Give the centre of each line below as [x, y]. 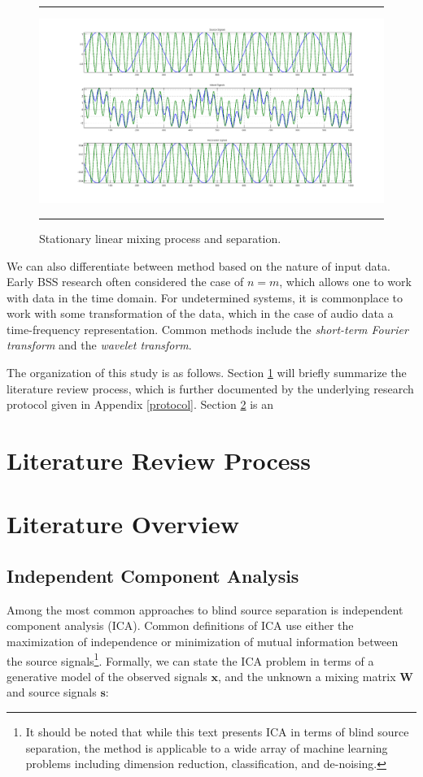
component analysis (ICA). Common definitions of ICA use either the [180, 625]
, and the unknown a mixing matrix [307, 676]
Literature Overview [123, 524]
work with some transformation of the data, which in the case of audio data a [200, 313]
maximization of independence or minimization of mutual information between [203, 641]
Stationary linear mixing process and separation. [160, 238]
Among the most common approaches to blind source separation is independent [205, 609]
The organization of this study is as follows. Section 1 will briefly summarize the [207, 373]
